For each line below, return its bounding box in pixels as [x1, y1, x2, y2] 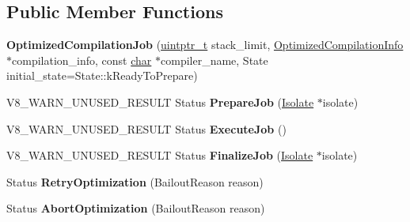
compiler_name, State [161, 51, 268, 68]
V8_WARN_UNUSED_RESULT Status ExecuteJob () [6, 120, 287, 137]
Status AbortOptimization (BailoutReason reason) [6, 200, 265, 216]
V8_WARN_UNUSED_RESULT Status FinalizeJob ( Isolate [6, 147, 313, 164]
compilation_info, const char [12, 51, 152, 68]
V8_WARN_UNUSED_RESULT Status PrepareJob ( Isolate [6, 93, 314, 110]
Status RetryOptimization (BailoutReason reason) [6, 173, 264, 190]
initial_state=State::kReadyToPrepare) [6, 67, 198, 84]
